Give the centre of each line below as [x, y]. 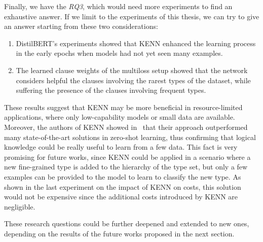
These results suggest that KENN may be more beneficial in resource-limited [123, 107]
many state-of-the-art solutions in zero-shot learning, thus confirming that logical [130, 137]
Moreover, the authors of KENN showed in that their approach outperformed [126, 127]
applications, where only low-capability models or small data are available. [120, 117]
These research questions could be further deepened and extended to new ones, [127, 223]
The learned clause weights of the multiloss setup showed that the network [132, 70]
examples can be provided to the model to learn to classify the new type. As [123, 176]
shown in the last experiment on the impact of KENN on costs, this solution [123, 186]
